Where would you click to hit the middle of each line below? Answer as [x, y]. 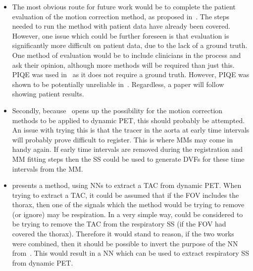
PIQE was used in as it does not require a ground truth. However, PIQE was [131, 74]
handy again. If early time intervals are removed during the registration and [127, 149]
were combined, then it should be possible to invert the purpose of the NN [125, 243]
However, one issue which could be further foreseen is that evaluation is [121, 35]
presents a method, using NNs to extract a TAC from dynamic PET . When [127, 185]
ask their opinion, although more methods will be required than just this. [123, 65]
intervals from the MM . [48, 168]
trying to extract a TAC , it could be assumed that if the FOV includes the [126, 195]
